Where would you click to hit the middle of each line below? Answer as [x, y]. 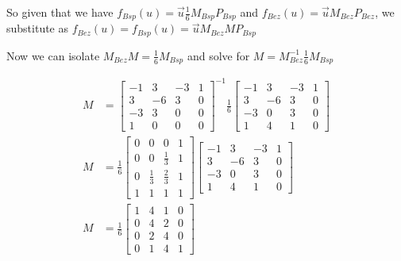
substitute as [38, 28]
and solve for [218, 55]
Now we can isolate [53, 55]
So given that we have [60, 12]
